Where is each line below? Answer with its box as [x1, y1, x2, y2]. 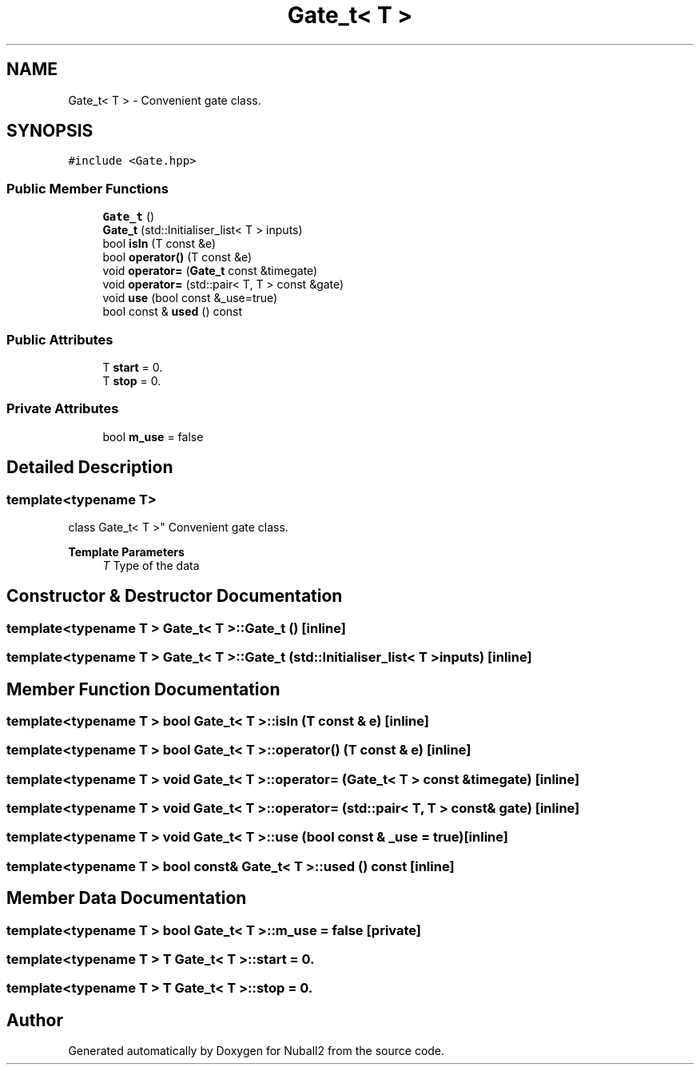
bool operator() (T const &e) [102, 250, 253, 265]
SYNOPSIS [6, 121, 93, 141]
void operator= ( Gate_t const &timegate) [102, 264, 318, 278]
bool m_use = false [102, 429, 204, 444]
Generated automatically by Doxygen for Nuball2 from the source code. [68, 1044, 445, 1058]
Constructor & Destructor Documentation [6, 586, 343, 607]
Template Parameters [68, 544, 185, 559]
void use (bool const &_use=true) [102, 291, 278, 305]
